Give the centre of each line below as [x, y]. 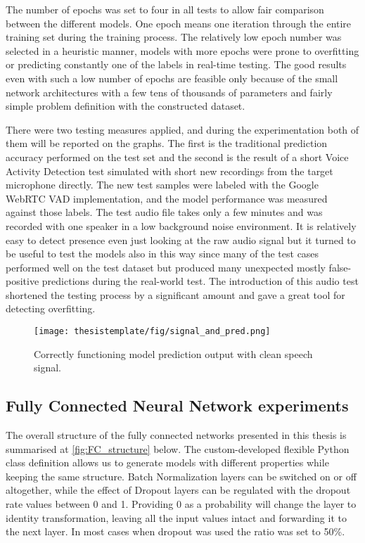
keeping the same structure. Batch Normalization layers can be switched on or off [181, 476]
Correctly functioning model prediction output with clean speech [173, 353]
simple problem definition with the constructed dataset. [126, 106]
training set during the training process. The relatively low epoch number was [174, 37]
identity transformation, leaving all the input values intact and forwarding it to [176, 517]
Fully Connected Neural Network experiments [177, 405]
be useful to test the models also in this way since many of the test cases [162, 254]
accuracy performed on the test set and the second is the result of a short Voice [177, 156]
